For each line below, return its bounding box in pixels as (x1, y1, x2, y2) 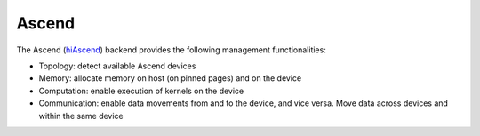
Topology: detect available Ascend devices (38, 60, 196, 71)
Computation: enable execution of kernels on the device (38, 85, 244, 96)
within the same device (38, 110, 124, 121)
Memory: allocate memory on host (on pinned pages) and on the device (38, 73, 302, 84)
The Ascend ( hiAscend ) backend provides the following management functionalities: (16, 44, 326, 55)
